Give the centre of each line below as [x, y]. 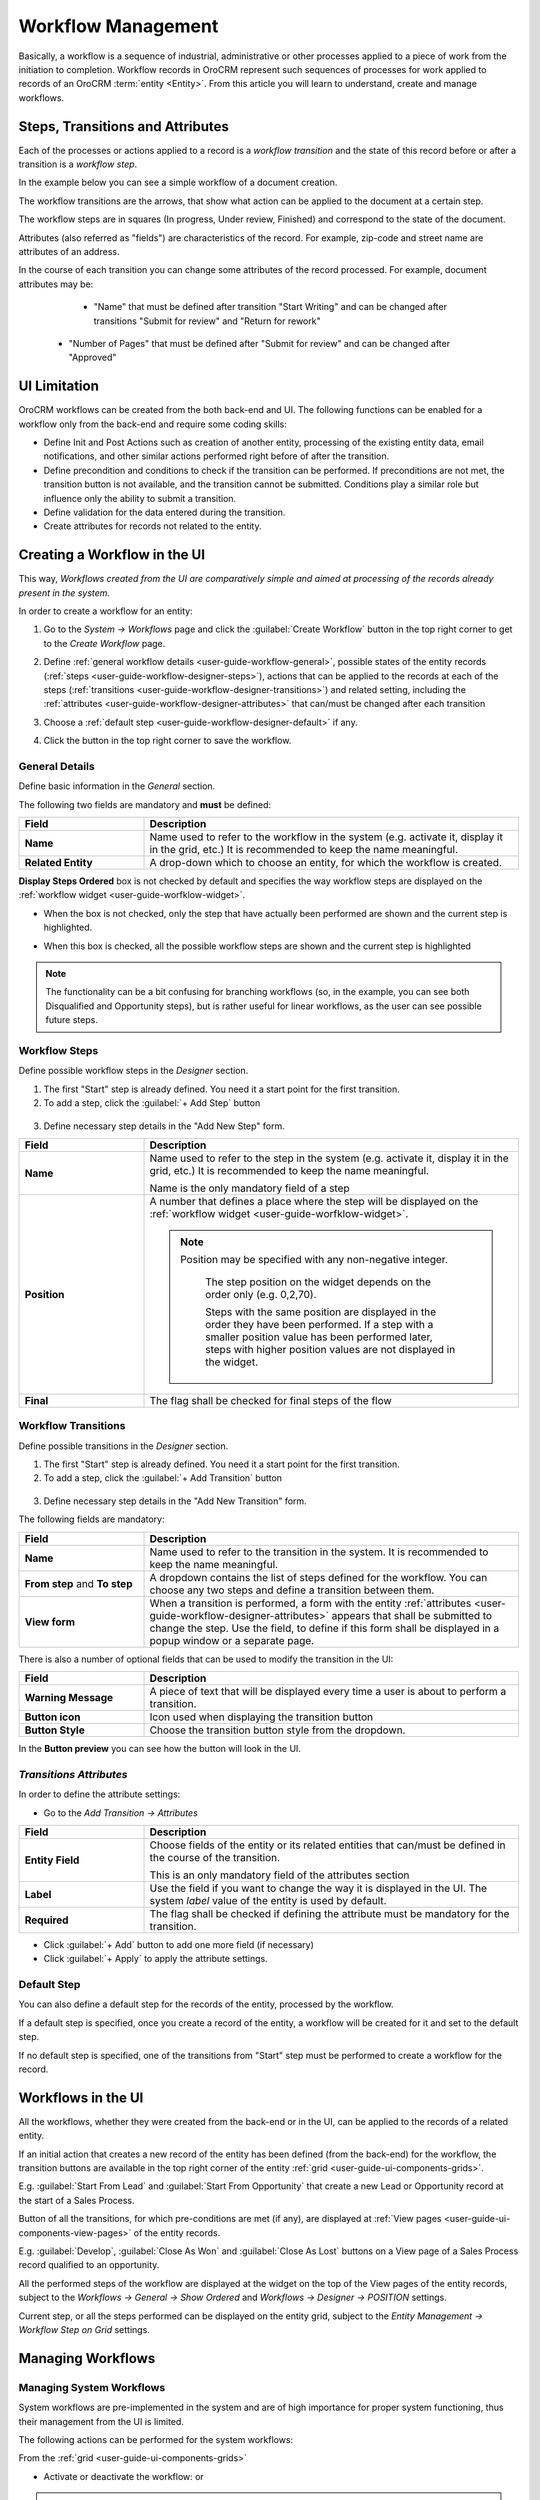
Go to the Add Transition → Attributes [121, 1812]
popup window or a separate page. [232, 1640]
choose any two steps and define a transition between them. [292, 1590]
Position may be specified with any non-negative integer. [314, 1259]
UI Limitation [58, 386]
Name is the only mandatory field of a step [249, 1188]
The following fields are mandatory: [91, 1519]
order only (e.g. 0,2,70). [261, 1294]
